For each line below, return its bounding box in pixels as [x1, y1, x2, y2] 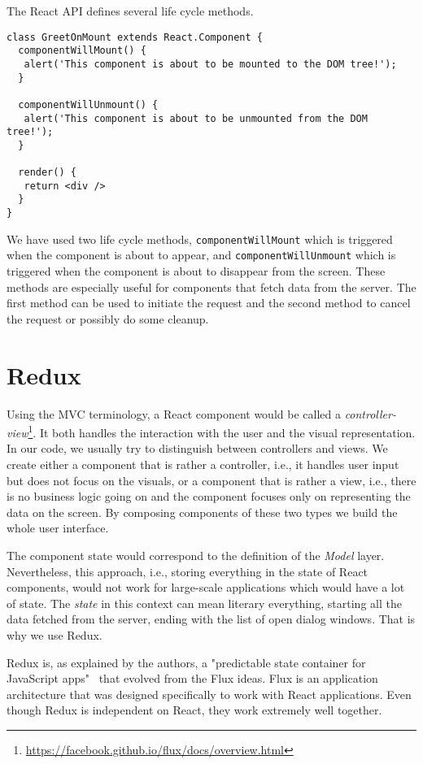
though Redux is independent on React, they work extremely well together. [7, 701, 382, 718]
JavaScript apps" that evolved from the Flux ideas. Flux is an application [7, 670, 378, 687]
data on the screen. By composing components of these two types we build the [7, 503, 398, 520]
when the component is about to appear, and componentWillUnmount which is [7, 246, 396, 263]
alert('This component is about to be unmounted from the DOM [24, 112, 368, 124]
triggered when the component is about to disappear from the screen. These [7, 263, 386, 280]
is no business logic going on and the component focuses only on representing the [7, 488, 411, 505]
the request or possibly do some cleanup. [7, 310, 209, 327]
